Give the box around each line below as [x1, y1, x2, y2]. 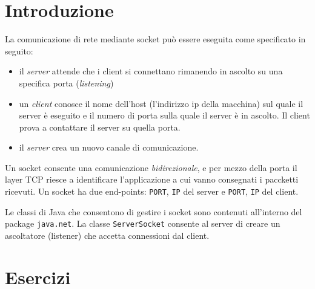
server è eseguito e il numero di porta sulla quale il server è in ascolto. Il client [19, 109, 310, 122]
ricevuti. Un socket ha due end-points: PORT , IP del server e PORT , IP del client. [5, 185, 299, 198]
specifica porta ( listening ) [19, 76, 114, 89]
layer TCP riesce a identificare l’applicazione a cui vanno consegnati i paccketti [5, 173, 299, 186]
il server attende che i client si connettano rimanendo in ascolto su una [19, 65, 283, 77]
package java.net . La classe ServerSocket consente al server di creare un [5, 217, 280, 230]
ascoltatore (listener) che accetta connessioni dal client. [5, 229, 210, 241]
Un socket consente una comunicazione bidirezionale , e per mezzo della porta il [5, 161, 297, 174]
